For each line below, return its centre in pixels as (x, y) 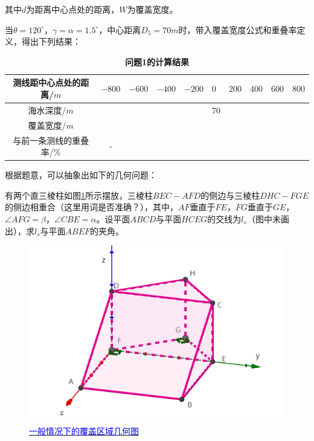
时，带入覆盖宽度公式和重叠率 (238, 29)
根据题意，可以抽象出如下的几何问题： (81, 175)
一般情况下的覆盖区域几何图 (84, 431)
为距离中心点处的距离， (73, 9)
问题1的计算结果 (157, 61)
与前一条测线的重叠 (51, 140)
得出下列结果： (51, 41)
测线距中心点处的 (47, 82)
